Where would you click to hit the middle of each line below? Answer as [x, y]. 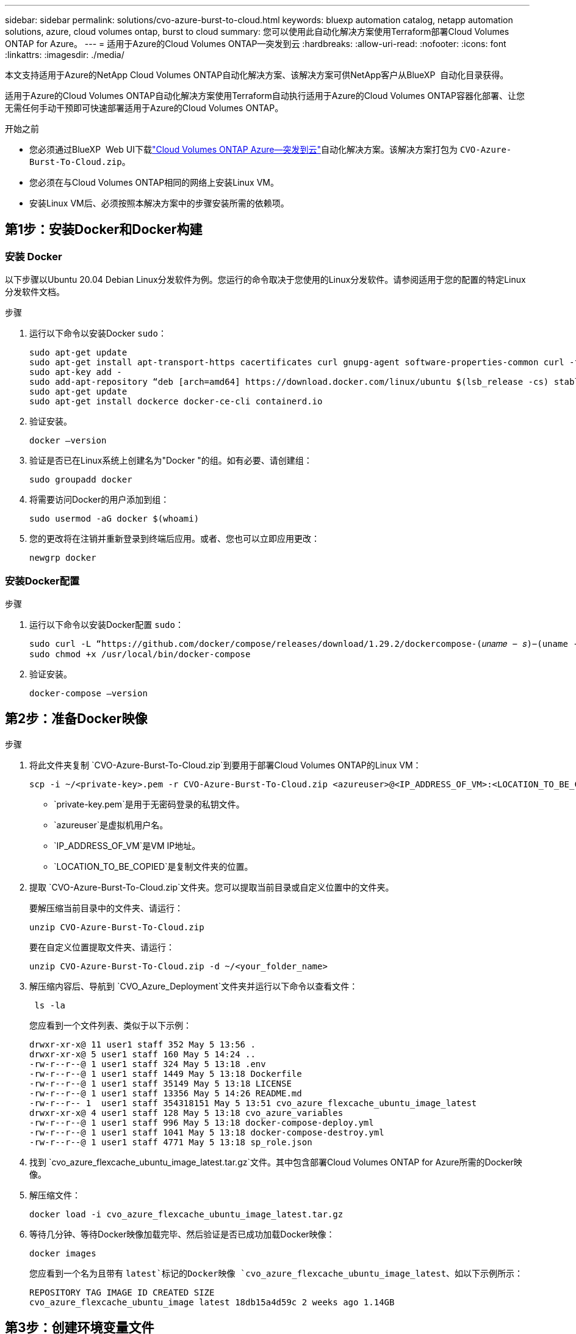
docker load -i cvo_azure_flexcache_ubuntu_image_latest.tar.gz [186, 1214]
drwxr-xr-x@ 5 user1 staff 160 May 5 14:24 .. [142, 1054]
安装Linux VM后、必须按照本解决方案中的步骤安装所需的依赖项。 [159, 203]
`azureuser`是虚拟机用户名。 [111, 825]
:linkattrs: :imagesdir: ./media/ [65, 55]
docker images [63, 1253]
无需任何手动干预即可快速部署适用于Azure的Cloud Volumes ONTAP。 [144, 108]
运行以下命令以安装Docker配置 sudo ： [106, 624]
